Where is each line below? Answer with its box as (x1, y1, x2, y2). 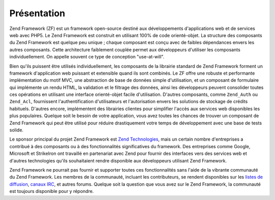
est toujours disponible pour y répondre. (9, 188, 94, 194)
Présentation (9, 8, 66, 19)
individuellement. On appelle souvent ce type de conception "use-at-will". (9, 54, 165, 60)
